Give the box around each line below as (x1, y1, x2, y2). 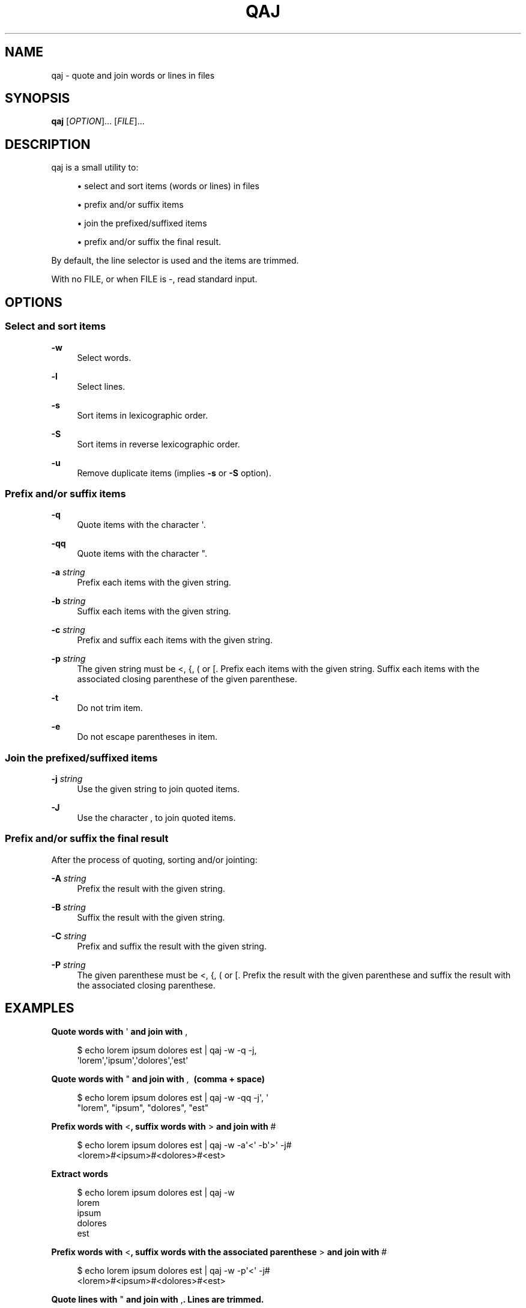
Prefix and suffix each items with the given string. (77, 635, 273, 646)
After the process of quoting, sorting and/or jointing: (51, 854, 258, 865)
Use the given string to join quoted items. (77, 784, 240, 794)
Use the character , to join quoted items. (77, 813, 236, 823)
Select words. (77, 352, 131, 363)
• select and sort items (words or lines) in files (77, 181, 259, 192)
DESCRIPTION (5, 136, 91, 152)
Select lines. (77, 381, 125, 392)
